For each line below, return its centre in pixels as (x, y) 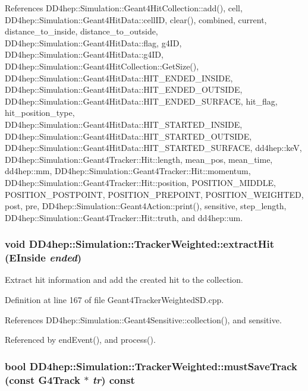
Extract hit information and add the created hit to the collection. (124, 280)
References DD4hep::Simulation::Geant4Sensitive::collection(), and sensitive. (143, 319)
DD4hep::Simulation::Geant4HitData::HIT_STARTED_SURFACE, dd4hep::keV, (153, 148)
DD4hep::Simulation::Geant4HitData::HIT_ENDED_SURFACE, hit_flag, (141, 101)
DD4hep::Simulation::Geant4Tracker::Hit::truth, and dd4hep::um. (124, 217)
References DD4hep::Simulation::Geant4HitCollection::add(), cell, (124, 8)
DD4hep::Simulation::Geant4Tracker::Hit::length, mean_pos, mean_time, (139, 159)
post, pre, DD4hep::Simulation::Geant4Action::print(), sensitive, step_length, (146, 206)
